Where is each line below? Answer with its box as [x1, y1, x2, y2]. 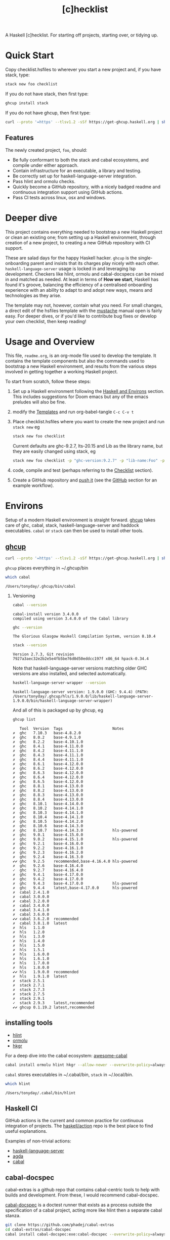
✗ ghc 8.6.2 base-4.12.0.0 [12, 766, 83, 771]
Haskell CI [5, 1104, 38, 1113]
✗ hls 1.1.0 [12, 925, 45, 931]
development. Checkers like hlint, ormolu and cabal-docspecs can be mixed [5, 271, 164, 277]
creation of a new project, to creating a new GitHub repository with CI [5, 239, 150, 246]
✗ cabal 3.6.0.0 [12, 912, 50, 917]
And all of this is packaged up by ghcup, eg [12, 707, 104, 714]
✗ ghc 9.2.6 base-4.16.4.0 [12, 863, 83, 868]
